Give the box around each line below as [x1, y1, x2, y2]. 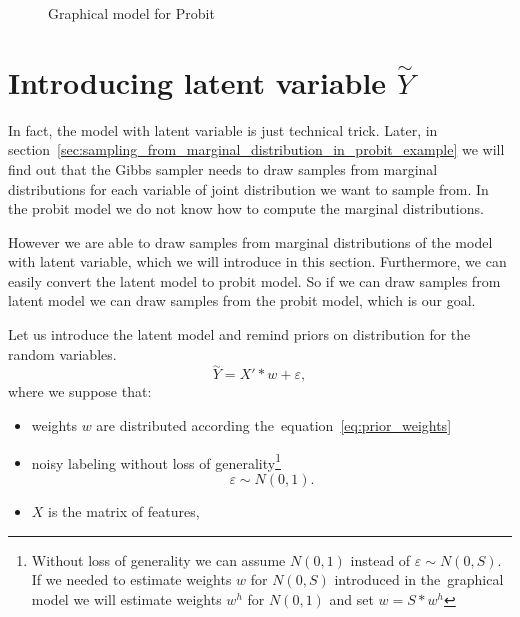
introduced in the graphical [334, 569, 504, 590]
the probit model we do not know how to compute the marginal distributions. [8, 198, 484, 219]
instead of [350, 549, 411, 570]
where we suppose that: [8, 381, 152, 402]
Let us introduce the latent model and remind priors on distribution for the [8, 324, 471, 345]
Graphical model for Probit [48, 3, 215, 23]
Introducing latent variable [8, 61, 387, 102]
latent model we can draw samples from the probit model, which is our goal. [8, 290, 476, 311]
